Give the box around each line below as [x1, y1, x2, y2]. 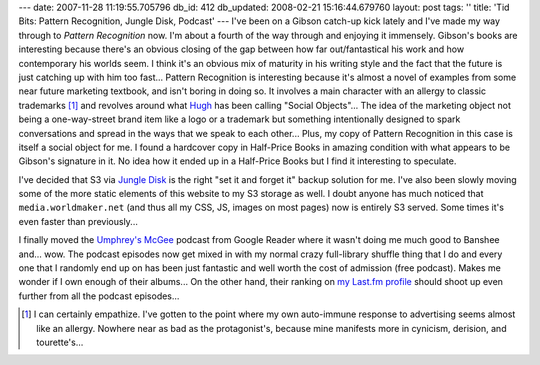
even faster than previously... [18, 215, 139, 227]
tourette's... [36, 336, 84, 348]
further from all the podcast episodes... [18, 290, 180, 302]
